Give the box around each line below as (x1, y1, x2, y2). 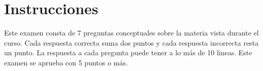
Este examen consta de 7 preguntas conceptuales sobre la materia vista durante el (4, 27, 259, 38)
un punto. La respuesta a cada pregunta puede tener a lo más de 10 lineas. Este (4, 47, 252, 58)
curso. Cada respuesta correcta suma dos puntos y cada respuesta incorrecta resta (4, 37, 259, 48)
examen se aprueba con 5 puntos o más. (4, 57, 128, 67)
